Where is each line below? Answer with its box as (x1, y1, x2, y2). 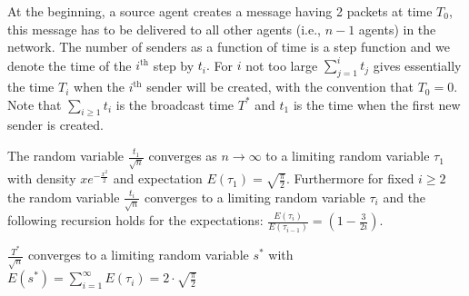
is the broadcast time (115, 94, 234, 113)
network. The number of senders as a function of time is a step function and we (7, 37, 450, 56)
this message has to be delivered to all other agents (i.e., (7, 19, 321, 38)
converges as (148, 146, 217, 165)
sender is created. (7, 115, 104, 134)
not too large (245, 55, 318, 74)
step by (153, 55, 195, 74)
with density (7, 169, 76, 188)
